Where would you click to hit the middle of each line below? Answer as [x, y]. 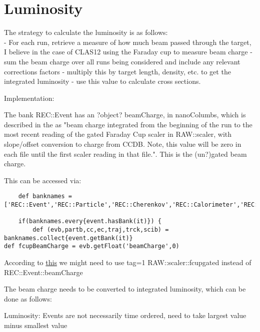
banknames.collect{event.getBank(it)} [68, 238]
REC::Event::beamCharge [43, 272]
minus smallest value [36, 325]
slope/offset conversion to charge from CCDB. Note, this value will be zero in [123, 144]
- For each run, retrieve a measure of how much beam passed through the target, [128, 42]
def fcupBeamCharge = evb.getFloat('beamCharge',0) [92, 246]
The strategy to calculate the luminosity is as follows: [86, 32]
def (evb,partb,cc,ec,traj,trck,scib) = [101, 230]
